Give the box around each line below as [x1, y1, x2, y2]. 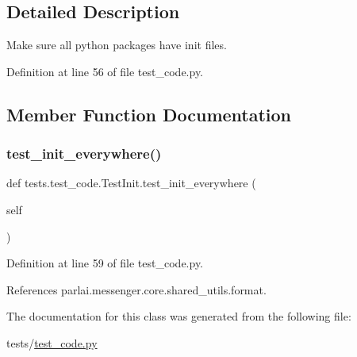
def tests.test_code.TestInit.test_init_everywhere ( [6, 175, 256, 191]
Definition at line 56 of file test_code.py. [6, 63, 204, 79]
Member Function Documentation [6, 102, 292, 126]
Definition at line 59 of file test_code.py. [6, 255, 204, 271]
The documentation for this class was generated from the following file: [6, 308, 351, 324]
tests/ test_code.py [6, 334, 98, 351]
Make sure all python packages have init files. [6, 36, 227, 53]
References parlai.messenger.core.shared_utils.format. [6, 281, 267, 297]
